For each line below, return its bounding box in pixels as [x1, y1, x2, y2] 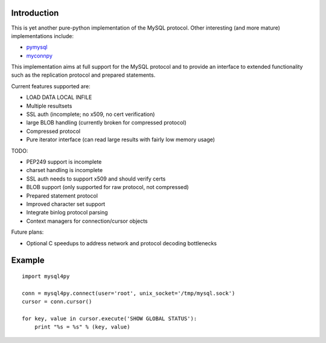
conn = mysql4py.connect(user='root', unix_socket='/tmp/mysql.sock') [22, 290, 235, 297]
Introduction [11, 8, 59, 18]
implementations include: [11, 32, 74, 39]
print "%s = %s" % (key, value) [34, 324, 130, 330]
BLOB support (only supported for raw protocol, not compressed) [26, 184, 190, 191]
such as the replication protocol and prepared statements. [11, 71, 156, 79]
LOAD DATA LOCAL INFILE [26, 94, 92, 101]
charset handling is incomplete [26, 167, 103, 174]
